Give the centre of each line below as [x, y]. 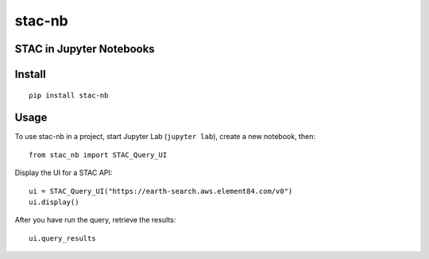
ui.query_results [62, 238]
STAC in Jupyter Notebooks [85, 49]
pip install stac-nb [69, 95]
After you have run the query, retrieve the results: [95, 220]
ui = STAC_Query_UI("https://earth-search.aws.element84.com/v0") [161, 191]
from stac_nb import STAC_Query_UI [98, 155]
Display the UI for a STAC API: [64, 173]
